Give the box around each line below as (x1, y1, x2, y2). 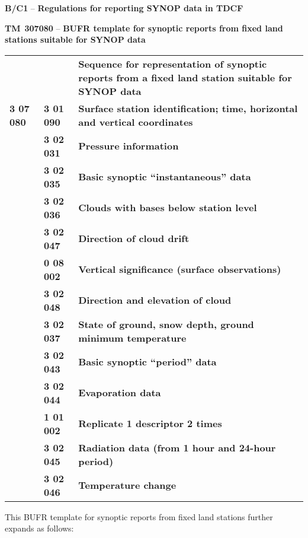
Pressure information (78, 139, 179, 153)
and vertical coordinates (78, 114, 193, 129)
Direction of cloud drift (78, 231, 190, 246)
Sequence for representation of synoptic (78, 56, 267, 71)
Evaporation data (78, 386, 161, 400)
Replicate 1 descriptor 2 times (78, 416, 222, 431)
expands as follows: (5, 522, 74, 534)
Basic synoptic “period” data (78, 355, 217, 369)
